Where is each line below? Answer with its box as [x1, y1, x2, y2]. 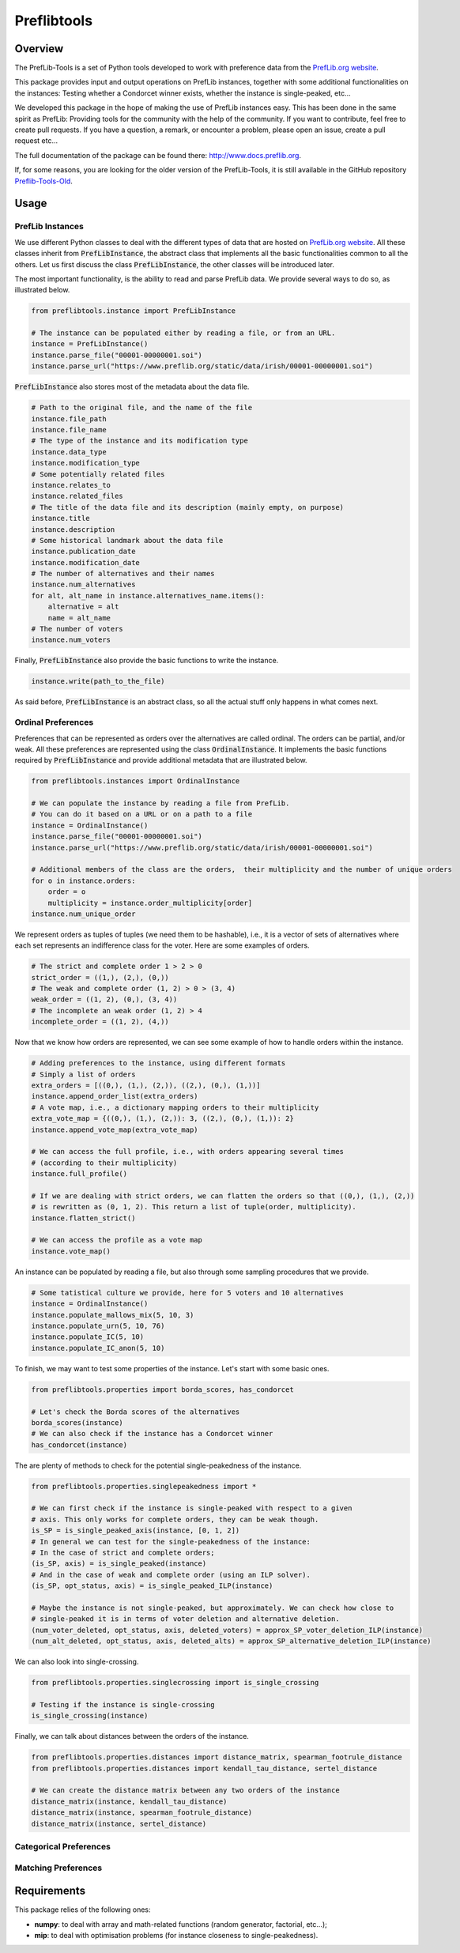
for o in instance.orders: [31, 876, 136, 885]
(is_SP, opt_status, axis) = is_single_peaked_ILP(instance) [31, 1582, 273, 1590]
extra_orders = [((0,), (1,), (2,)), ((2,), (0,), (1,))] [31, 1081, 261, 1090]
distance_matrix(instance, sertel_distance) [31, 1819, 207, 1828]
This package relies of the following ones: [14, 1905, 151, 1914]
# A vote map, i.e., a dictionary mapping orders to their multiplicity [31, 1103, 319, 1112]
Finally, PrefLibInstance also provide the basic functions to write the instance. [14, 656, 279, 665]
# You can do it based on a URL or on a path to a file [31, 810, 253, 819]
